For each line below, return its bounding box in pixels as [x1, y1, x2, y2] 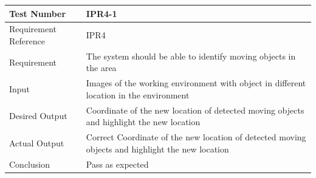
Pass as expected [86, 157, 149, 170]
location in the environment [86, 88, 190, 101]
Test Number [9, 7, 66, 19]
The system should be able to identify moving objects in [86, 49, 296, 62]
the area [86, 61, 117, 74]
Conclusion [9, 157, 50, 170]
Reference [9, 34, 45, 47]
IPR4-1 [86, 7, 117, 19]
